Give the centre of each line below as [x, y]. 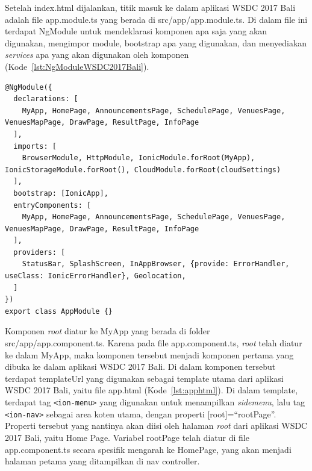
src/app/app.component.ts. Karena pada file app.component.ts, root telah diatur [154, 343]
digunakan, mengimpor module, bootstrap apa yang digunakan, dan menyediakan [156, 42]
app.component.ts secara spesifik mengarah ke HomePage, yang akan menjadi [148, 449]
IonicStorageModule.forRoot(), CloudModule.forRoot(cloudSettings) [143, 170]
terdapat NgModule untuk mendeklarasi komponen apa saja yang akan [136, 31]
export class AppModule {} [59, 311]
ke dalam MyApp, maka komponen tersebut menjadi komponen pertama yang [149, 354]
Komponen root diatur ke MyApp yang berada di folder [108, 331]
